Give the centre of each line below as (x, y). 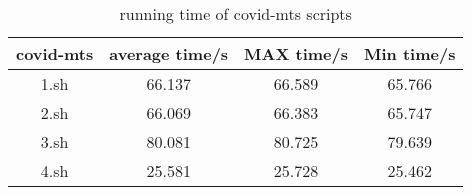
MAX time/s (296, 53)
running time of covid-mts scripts (235, 13)
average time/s (169, 53)
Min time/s (410, 53)
